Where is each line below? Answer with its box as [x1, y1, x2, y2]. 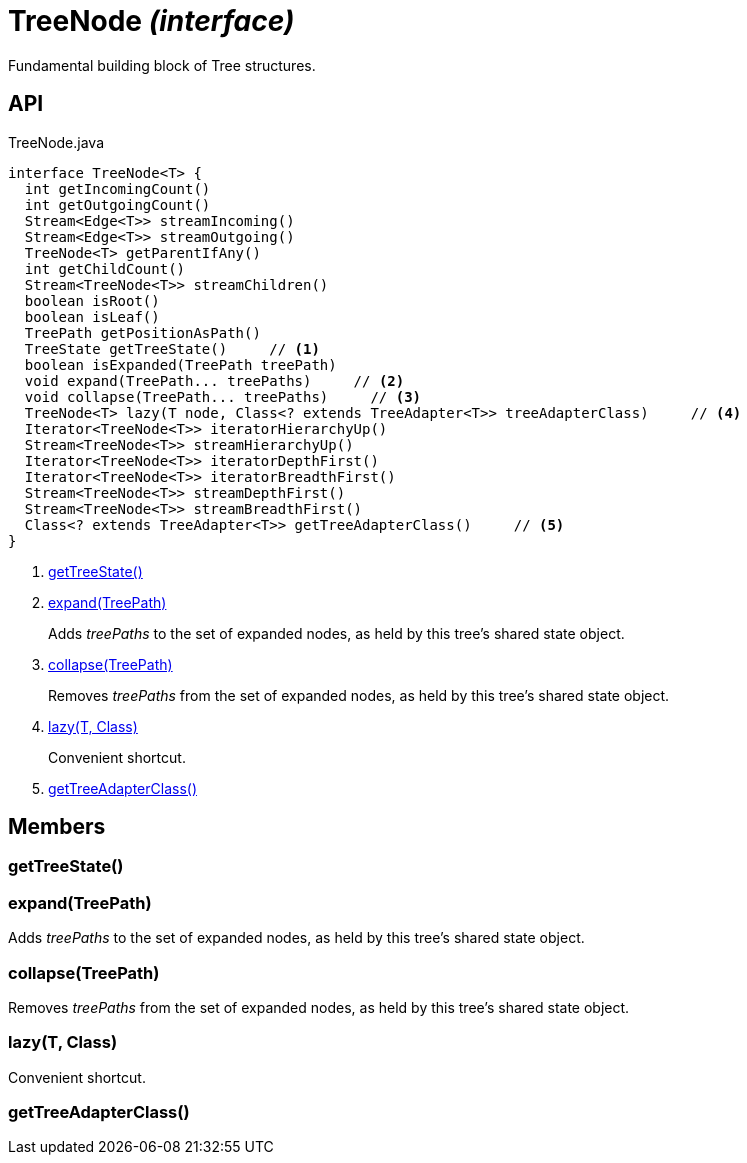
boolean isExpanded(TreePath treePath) [24, 356, 337, 373]
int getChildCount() [24, 260, 186, 277]
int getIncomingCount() [24, 180, 211, 197]
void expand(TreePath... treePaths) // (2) [24, 372, 405, 389]
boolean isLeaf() [24, 308, 160, 325]
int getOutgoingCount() [24, 196, 211, 213]
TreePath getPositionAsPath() [24, 324, 261, 341]
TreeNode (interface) [8, 4, 295, 38]
